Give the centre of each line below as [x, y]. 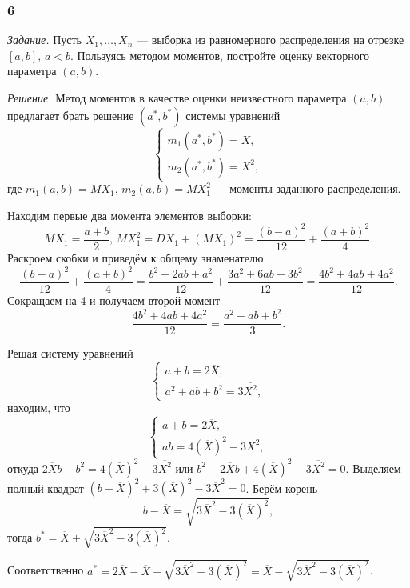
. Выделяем [373, 468]
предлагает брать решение [71, 115]
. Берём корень [282, 488]
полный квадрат [46, 488]
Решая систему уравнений [70, 353]
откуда [23, 468]
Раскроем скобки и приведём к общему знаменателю [135, 257]
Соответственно [46, 570]
